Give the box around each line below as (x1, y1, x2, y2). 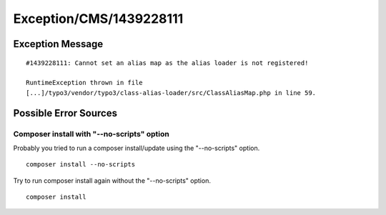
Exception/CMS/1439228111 (13, 11, 184, 26)
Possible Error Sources (13, 107, 118, 119)
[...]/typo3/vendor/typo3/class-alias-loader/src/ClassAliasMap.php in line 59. (26, 89, 317, 96)
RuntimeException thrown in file (26, 79, 143, 87)
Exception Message (13, 38, 104, 50)
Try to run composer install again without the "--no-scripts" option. (13, 176, 211, 185)
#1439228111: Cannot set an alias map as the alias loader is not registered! (26, 59, 309, 67)
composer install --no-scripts (26, 161, 136, 169)
